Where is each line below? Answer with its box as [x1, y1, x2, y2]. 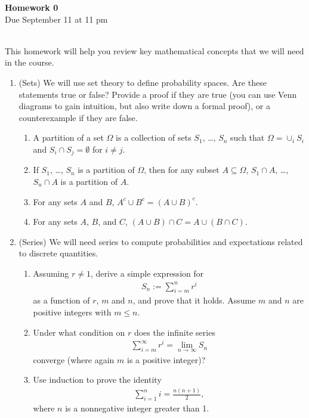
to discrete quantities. [18, 247, 98, 259]
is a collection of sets [116, 131, 191, 144]
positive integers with [33, 306, 112, 318]
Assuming [33, 267, 69, 279]
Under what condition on [33, 326, 125, 338]
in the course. [5, 56, 54, 69]
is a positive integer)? [127, 353, 206, 366]
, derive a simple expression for [90, 267, 204, 279]
